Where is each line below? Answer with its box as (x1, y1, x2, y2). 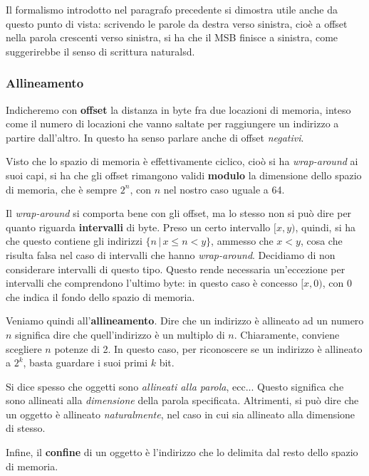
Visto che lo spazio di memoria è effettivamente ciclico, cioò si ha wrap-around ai (6, 154, 358, 169)
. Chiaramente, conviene (234, 327, 340, 342)
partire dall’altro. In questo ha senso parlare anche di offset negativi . (6, 129, 304, 144)
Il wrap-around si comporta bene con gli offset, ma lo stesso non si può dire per (6, 206, 352, 221)
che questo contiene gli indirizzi (6, 233, 142, 248)
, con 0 (322, 275, 352, 290)
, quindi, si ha (295, 219, 355, 234)
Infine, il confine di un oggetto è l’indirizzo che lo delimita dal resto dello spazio (6, 445, 358, 460)
